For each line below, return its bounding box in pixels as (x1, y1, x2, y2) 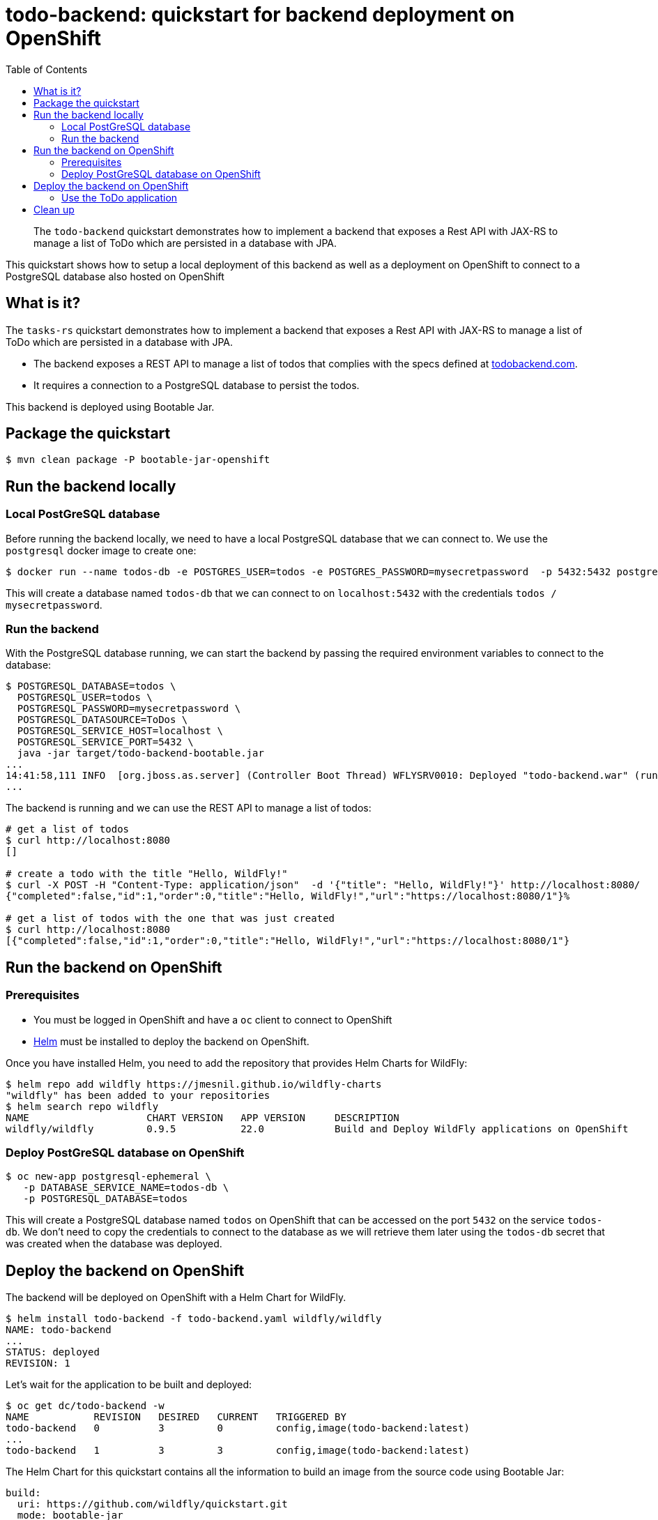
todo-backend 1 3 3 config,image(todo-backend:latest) (6, 1445, 470, 1457)
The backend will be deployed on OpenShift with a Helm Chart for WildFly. (6, 1291, 346, 1304)
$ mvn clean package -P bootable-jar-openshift (6, 454, 270, 466)
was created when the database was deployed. (6, 1238, 222, 1250)
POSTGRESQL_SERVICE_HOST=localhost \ (17, 725, 223, 737)
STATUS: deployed (6, 1346, 100, 1358)
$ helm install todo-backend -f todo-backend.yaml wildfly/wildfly (6, 1313, 382, 1325)
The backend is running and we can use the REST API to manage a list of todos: (6, 802, 372, 814)
